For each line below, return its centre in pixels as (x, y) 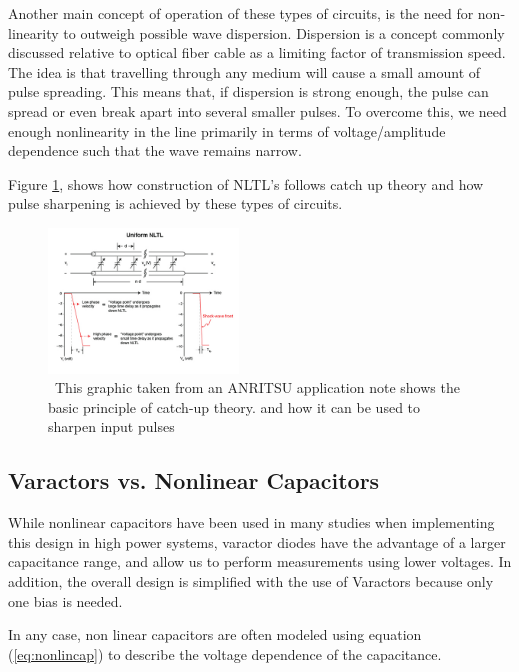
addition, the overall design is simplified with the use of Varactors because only (251, 581)
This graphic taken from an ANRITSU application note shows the (257, 387)
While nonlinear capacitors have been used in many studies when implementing (251, 522)
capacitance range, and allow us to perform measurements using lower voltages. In (260, 561)
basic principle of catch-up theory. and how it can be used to (234, 406)
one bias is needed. (65, 600)
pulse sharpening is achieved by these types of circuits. (175, 203)
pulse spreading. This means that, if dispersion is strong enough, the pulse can (248, 91)
